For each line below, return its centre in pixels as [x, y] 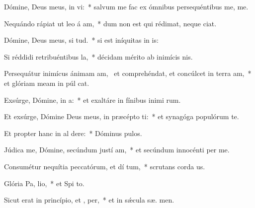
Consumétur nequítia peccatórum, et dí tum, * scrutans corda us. [105, 166]
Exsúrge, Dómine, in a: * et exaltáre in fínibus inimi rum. [92, 100]
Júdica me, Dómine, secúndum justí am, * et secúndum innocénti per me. [117, 150]
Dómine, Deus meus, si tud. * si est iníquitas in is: [81, 40]
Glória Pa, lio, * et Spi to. [44, 183]
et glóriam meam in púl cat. [47, 83]
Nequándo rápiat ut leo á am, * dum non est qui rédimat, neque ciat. [110, 23]
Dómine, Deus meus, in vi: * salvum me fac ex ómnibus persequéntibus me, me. [126, 6]
